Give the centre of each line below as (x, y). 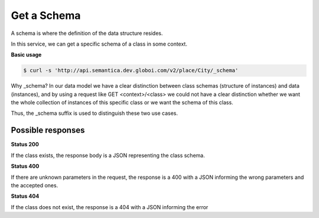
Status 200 (25, 145)
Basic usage (26, 55)
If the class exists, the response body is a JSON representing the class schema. (108, 155)
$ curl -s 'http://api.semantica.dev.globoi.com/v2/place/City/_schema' (131, 70)
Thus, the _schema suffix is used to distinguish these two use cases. (95, 113)
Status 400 (25, 166)
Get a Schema (46, 15)
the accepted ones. (35, 185)
